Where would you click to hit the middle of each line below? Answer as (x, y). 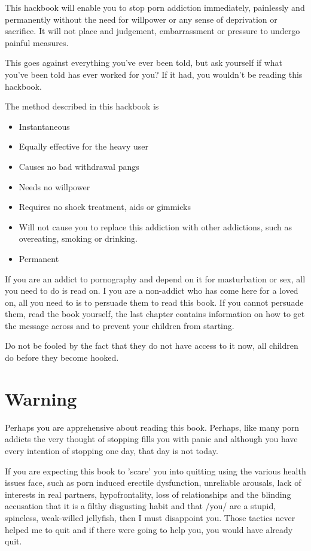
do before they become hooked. (62, 357)
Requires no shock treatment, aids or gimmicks (105, 207)
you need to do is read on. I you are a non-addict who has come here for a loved (152, 290)
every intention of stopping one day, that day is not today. (112, 450)
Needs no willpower (54, 186)
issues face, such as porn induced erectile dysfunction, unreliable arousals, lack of (153, 482)
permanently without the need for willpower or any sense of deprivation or (141, 19)
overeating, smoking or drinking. (78, 238)
